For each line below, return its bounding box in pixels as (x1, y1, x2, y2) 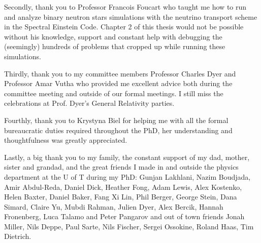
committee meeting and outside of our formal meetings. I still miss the (4, 88, 223, 98)
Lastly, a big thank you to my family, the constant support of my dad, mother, (4, 151, 250, 162)
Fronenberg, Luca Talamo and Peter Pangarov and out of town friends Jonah (4, 211, 245, 222)
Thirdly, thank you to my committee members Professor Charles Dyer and (4, 68, 236, 78)
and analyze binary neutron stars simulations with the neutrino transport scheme (4, 11, 257, 22)
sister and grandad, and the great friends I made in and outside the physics (4, 161, 239, 172)
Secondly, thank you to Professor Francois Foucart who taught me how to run (4, 2, 247, 12)
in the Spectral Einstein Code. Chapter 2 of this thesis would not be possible (4, 21, 244, 32)
